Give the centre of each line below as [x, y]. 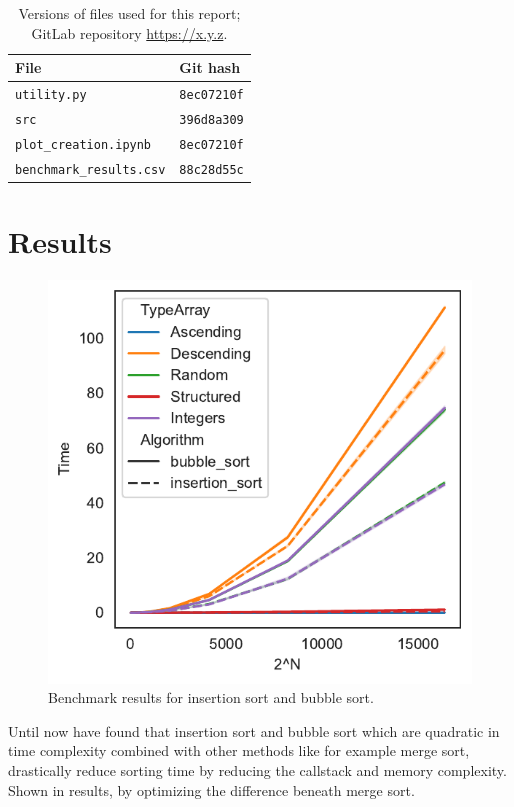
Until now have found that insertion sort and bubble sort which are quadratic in [254, 730]
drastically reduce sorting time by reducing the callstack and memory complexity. [257, 770]
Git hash [210, 67]
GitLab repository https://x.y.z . [129, 32]
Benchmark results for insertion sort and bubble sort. [211, 697]
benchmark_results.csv [90, 169]
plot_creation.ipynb [83, 144]
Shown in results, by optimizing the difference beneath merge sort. [211, 789]
